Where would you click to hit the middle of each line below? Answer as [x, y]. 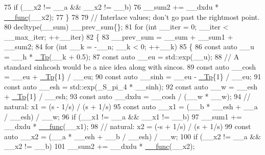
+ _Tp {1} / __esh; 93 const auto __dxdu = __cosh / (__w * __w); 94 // [127, 96]
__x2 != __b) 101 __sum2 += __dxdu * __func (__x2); [100, 146]
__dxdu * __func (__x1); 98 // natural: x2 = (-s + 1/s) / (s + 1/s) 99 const [128, 126]
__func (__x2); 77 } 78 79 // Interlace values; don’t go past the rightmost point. [132, 17]
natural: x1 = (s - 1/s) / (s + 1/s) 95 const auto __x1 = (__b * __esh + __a [131, 106]
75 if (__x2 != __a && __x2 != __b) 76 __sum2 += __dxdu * [112, 7]
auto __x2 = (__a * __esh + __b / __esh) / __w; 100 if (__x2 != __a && [132, 136]
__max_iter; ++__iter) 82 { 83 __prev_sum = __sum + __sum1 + [119, 36]
